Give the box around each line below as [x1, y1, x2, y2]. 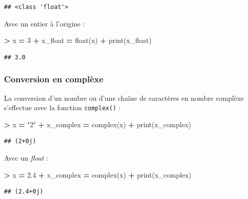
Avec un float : [4, 153, 48, 163]
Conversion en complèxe [4, 73, 104, 85]
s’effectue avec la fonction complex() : [4, 102, 121, 113]
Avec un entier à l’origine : [4, 18, 85, 28]
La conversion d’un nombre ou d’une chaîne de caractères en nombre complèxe [4, 92, 244, 103]
